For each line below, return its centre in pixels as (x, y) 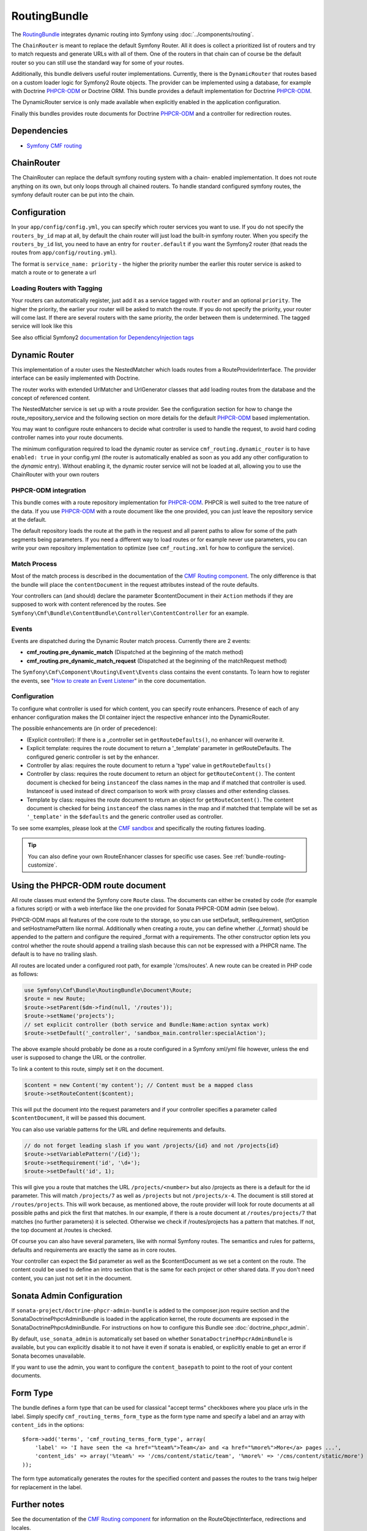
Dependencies (40, 131)
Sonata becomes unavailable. (48, 1356)
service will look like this (42, 326)
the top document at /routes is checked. (62, 1230)
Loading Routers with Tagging (57, 288)
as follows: (25, 974)
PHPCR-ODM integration (49, 490)
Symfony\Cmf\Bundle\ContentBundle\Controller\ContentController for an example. (130, 613)
